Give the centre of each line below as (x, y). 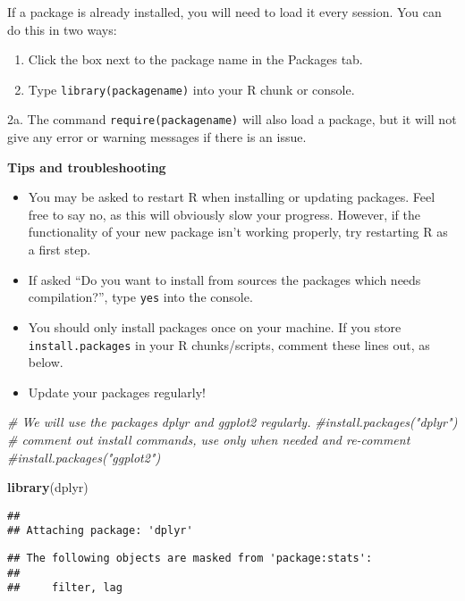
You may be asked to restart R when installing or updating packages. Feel (232, 197)
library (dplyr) (48, 487)
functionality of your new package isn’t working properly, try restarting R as (238, 232)
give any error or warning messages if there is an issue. (157, 137)
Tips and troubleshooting (87, 167)
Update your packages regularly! (117, 392)
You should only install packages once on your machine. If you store (215, 326)
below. (46, 362)
